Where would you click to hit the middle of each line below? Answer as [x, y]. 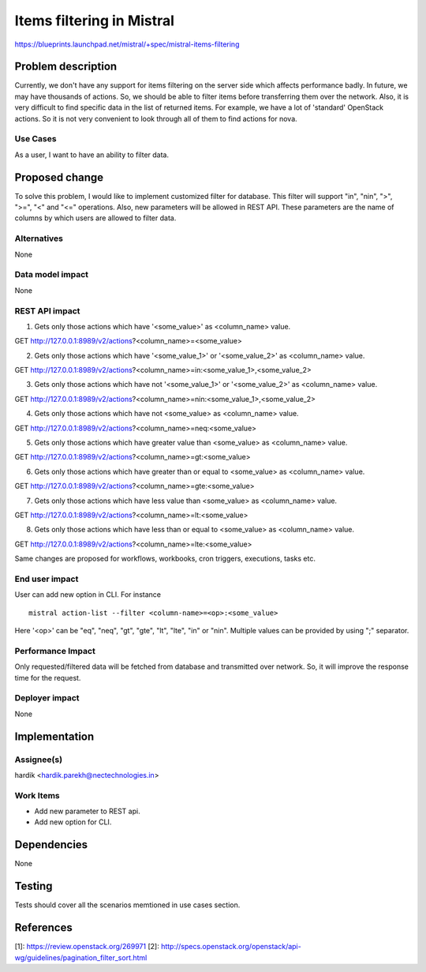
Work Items [37, 795]
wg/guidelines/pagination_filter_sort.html [81, 957]
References [43, 928]
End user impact [47, 579]
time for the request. [48, 677]
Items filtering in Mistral [95, 21]
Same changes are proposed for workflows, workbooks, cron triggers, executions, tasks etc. [165, 559]
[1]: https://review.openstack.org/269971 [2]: [87, 947]
